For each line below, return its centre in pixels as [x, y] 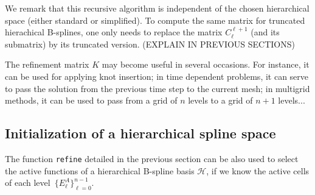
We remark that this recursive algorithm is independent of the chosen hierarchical [157, 8]
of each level [28, 183]
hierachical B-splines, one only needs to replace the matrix [114, 32]
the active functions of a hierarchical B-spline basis [100, 170]
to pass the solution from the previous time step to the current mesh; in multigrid [157, 88]
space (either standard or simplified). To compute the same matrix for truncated [155, 20]
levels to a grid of [220, 100]
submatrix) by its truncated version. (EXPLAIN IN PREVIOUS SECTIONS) [150, 44]
